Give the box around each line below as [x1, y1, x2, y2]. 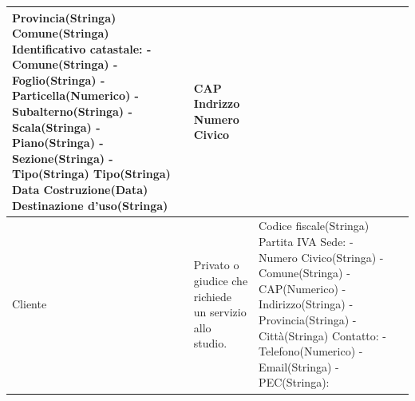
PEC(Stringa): [259, 374, 330, 391]
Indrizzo [193, 95, 240, 112]
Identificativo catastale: [12, 40, 143, 57]
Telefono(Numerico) [259, 343, 356, 359]
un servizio [193, 304, 247, 320]
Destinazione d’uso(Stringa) [12, 197, 168, 213]
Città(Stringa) [259, 327, 329, 343]
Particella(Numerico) [12, 87, 131, 104]
